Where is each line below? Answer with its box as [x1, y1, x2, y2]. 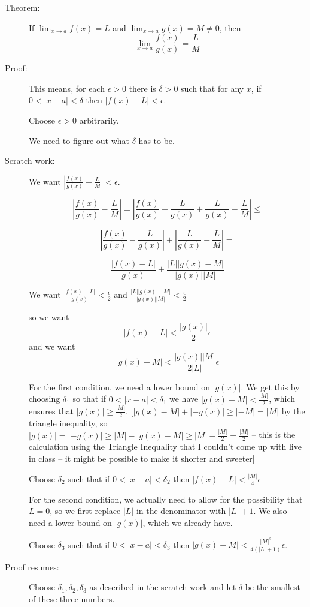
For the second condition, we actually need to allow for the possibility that [29, 492, 303, 505]
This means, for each [29, 82, 105, 94]
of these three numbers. [29, 592, 115, 605]
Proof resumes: [5, 560, 59, 573]
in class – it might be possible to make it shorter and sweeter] [29, 452, 255, 465]
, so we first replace [50, 504, 121, 517]
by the [281, 404, 305, 417]
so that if [72, 392, 107, 405]
